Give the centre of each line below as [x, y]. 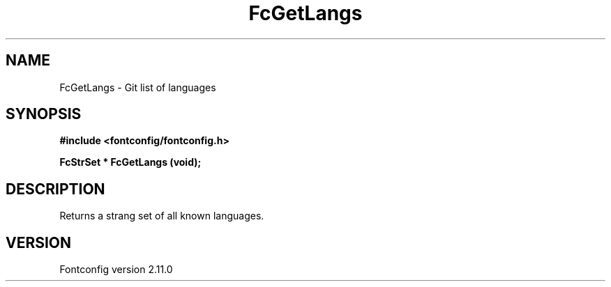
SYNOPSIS [44, 114]
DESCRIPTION [55, 189]
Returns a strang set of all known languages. [162, 216]
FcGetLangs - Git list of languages [138, 87]
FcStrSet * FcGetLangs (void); [130, 162]
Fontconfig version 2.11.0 [116, 270]
